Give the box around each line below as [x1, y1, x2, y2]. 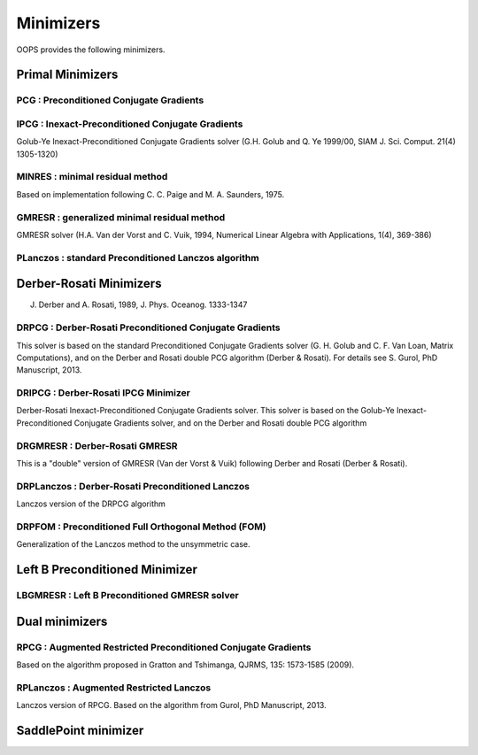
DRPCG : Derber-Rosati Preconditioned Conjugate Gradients [16, 321, 281, 334]
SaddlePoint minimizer [16, 722, 144, 738]
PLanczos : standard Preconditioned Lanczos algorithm [16, 251, 260, 264]
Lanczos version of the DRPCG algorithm [16, 498, 166, 509]
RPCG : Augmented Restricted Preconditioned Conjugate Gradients [16, 641, 312, 653]
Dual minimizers [16, 613, 108, 628]
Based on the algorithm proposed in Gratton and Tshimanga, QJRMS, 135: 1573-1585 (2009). [16, 659, 354, 670]
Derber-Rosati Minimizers [16, 276, 162, 291]
